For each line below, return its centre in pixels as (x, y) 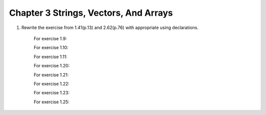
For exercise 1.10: (51, 48)
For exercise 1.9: (50, 38)
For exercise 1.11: (50, 57)
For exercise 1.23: (52, 93)
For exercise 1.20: (52, 66)
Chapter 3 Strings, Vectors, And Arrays (91, 13)
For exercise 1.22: (52, 84)
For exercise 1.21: (51, 75)
